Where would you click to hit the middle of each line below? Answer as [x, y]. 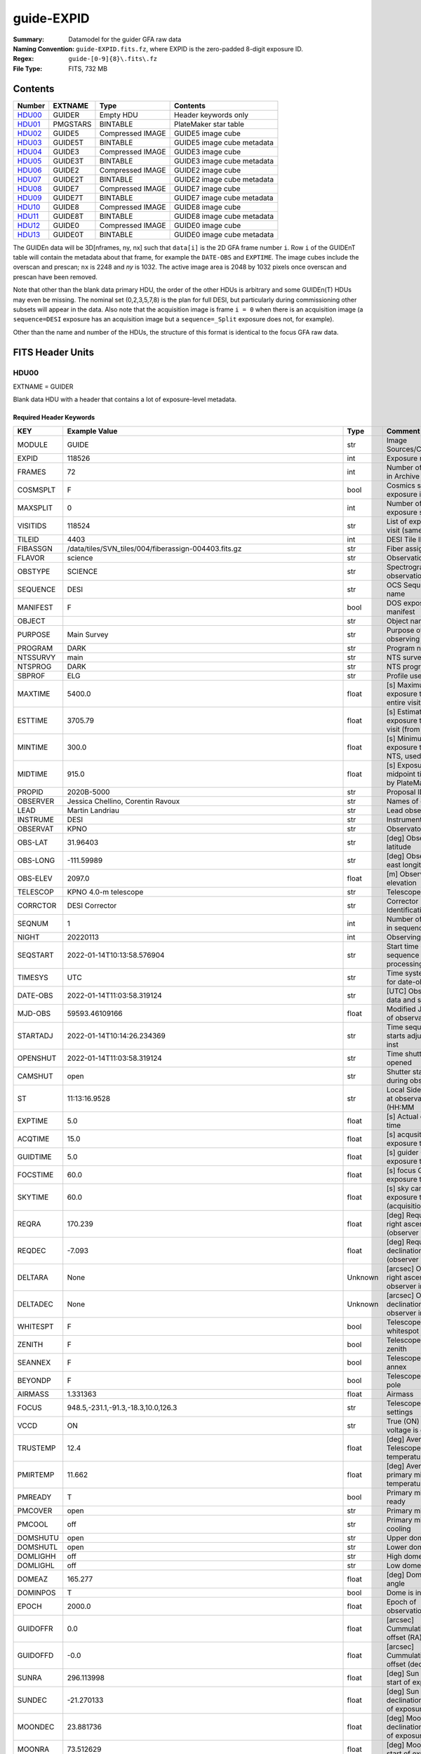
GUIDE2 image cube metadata [223, 179]
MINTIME [33, 747]
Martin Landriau [93, 810]
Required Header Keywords [54, 417]
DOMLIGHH [36, 1556]
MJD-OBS [34, 1013]
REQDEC [32, 1250]
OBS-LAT [33, 842]
